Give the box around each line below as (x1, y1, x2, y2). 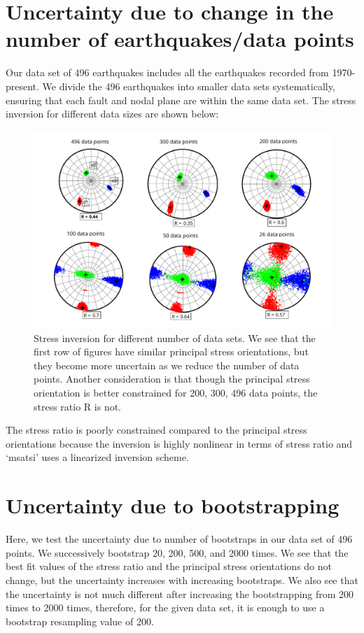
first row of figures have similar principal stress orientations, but (34, 344, 309, 359)
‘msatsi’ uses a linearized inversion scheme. (6, 450, 189, 464)
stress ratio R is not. (34, 399, 122, 413)
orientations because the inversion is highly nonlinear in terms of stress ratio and (6, 436, 353, 450)
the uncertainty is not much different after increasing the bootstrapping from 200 (6, 586, 354, 601)
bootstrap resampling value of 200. (6, 613, 154, 628)
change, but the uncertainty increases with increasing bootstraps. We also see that (6, 572, 358, 587)
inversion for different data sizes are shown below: (6, 106, 219, 121)
